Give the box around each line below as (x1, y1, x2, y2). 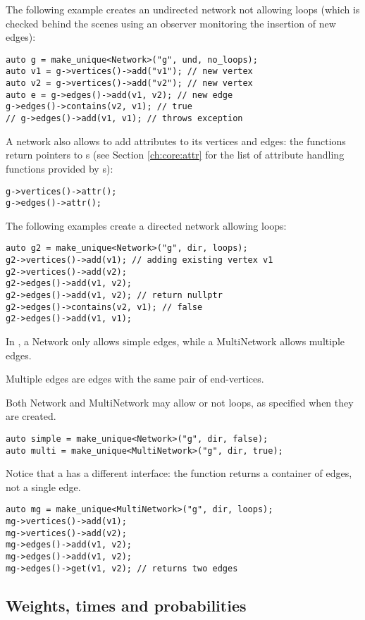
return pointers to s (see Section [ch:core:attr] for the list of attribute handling (6, 147, 345, 162)
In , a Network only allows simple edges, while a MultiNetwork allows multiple (6, 334, 345, 348)
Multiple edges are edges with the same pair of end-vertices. (6, 371, 264, 386)
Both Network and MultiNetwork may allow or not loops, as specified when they (6, 395, 354, 409)
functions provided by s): (6, 161, 113, 175)
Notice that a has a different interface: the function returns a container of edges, (6, 466, 352, 480)
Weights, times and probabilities (6, 594, 247, 616)
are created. (6, 409, 56, 423)
